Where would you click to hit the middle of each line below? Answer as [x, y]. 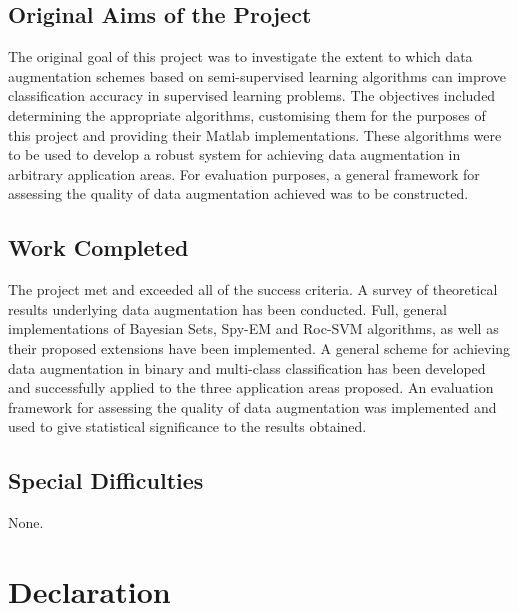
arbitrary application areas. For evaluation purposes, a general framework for [244, 173]
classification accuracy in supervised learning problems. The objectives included [252, 95]
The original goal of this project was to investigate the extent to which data [240, 56]
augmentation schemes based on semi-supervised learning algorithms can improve [257, 75]
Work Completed [98, 247]
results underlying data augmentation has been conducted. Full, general [227, 308]
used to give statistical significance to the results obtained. [187, 426]
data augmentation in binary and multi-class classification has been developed [247, 367]
